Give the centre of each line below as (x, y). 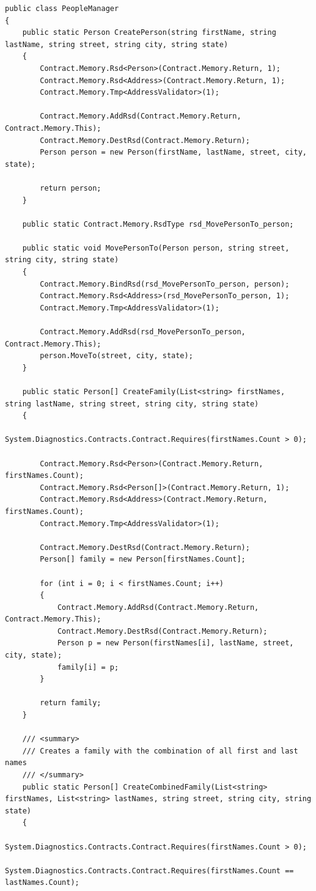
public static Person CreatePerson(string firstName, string (149, 33)
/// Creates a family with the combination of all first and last (160, 751)
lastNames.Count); (42, 883)
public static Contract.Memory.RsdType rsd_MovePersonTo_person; (158, 224)
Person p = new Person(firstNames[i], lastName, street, (175, 643)
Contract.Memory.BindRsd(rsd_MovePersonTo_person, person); (165, 284)
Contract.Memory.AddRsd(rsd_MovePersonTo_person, (143, 332)
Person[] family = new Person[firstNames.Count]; (143, 559)
